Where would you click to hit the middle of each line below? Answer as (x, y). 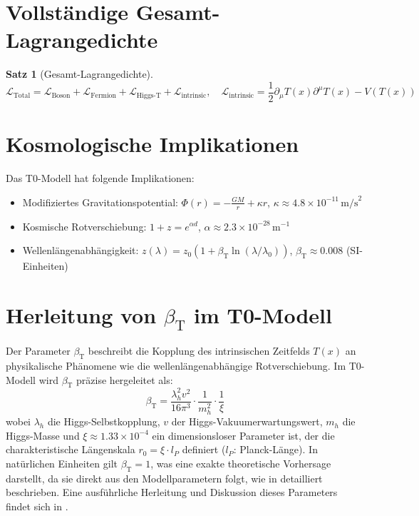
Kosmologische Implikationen (152, 144)
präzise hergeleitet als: (125, 379)
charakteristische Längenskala (71, 449)
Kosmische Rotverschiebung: (84, 226)
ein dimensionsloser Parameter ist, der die (243, 435)
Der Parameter (38, 351)
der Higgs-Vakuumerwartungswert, (247, 421)
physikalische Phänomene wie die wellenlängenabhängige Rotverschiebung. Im (176, 366)
